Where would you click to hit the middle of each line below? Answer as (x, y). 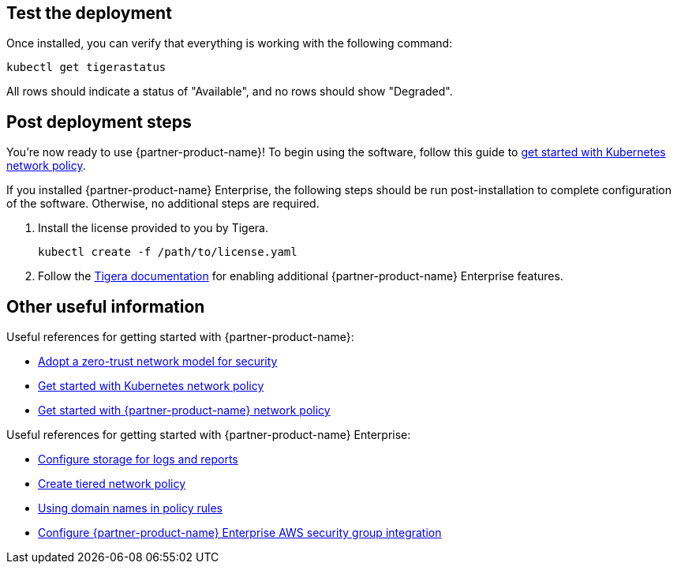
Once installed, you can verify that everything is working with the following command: (230, 43)
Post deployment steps (99, 122)
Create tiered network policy (112, 484)
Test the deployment (89, 13)
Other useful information (106, 306)
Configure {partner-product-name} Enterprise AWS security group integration (240, 533)
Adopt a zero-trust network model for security (158, 362)
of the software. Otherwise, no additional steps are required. (163, 204)
